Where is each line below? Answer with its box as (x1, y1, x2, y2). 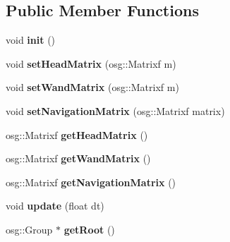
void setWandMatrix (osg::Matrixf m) (6, 80, 179, 95)
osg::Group (6, 222, 53, 236)
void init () (6, 32, 56, 47)
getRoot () (63, 222, 115, 236)
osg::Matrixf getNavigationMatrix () (6, 174, 176, 189)
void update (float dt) (6, 198, 104, 213)
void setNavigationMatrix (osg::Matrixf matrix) (6, 103, 225, 118)
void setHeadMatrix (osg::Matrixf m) (6, 56, 176, 71)
